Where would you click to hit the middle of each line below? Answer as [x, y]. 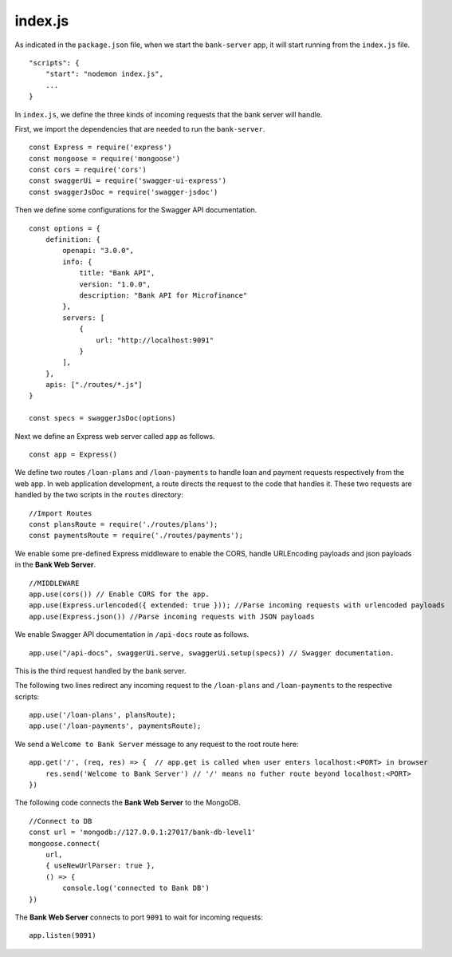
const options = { [65, 228]
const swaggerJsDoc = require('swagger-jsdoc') [124, 192]
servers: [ [84, 318]
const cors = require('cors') [88, 170]
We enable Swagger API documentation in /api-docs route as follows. [132, 635]
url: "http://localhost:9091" [155, 340]
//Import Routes [61, 513]
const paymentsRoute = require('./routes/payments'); [136, 536]
